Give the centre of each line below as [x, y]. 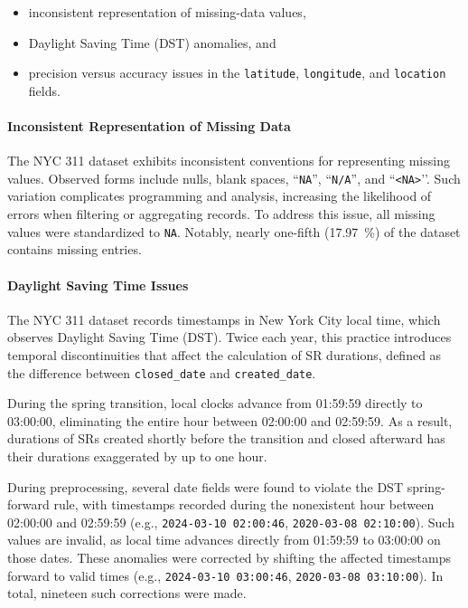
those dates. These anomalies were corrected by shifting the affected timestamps [229, 557]
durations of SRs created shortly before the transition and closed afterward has [226, 438]
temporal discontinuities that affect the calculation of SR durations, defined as [225, 354]
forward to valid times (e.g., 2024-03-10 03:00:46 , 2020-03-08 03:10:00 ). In [225, 575]
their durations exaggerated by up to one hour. [137, 456]
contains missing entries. [75, 249]
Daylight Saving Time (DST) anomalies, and [152, 42]
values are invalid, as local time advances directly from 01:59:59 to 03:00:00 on [224, 540]
